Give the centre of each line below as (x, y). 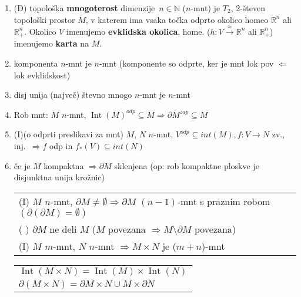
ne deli (63, 229)
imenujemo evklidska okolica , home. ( (138, 31)
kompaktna (64, 165)
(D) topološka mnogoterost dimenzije (84, 8)
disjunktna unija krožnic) (59, 177)
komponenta (36, 63)
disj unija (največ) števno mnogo (73, 95)
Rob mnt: (31, 114)
